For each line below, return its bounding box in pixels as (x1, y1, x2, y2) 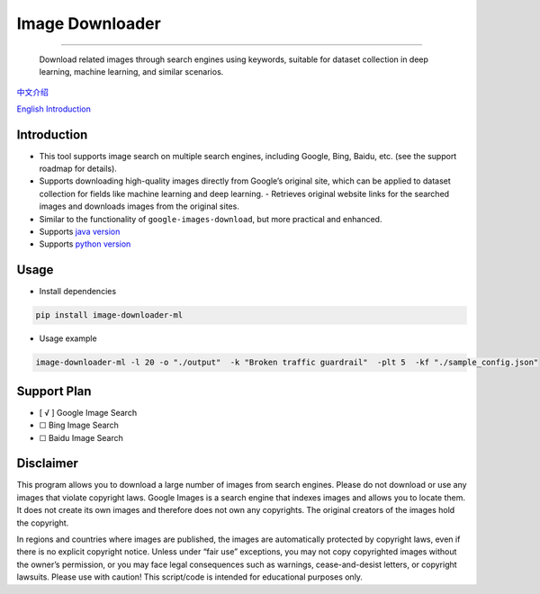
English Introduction (16, 103, 92, 114)
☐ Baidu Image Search (39, 432, 123, 443)
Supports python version (39, 238, 131, 249)
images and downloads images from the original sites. (39, 201, 240, 211)
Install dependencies (39, 286, 117, 297)
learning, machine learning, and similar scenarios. (39, 66, 224, 76)
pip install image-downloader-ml (35, 310, 184, 320)
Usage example (39, 333, 98, 344)
